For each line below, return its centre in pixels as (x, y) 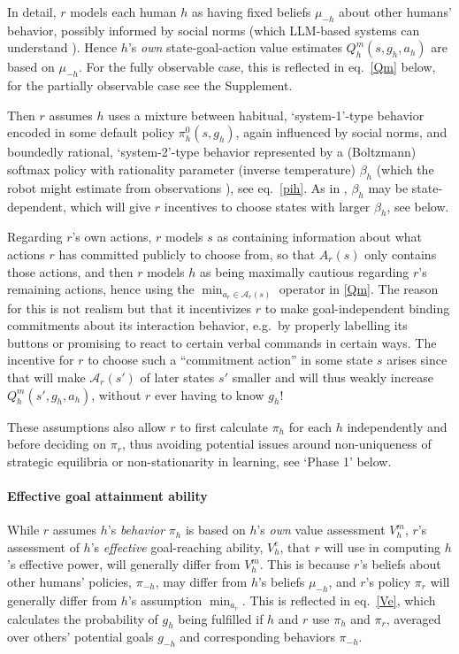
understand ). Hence (62, 47)
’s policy (388, 581)
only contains (401, 254)
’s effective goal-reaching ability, (177, 546)
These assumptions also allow (87, 426)
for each (310, 426)
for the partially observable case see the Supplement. (150, 85)
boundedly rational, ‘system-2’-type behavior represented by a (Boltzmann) (212, 152)
